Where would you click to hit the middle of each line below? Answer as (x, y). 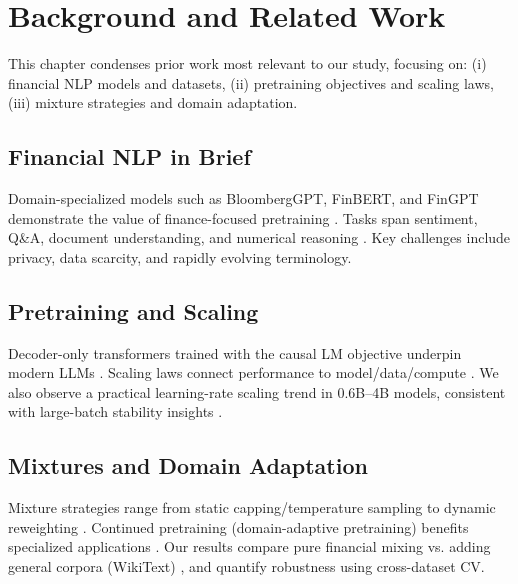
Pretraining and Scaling (133, 310)
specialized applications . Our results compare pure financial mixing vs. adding (249, 546)
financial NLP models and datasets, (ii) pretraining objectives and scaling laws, (251, 82)
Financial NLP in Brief (129, 156)
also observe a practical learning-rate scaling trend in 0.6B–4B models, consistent (257, 391)
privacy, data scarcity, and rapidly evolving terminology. (180, 256)
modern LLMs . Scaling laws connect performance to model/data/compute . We (253, 372)
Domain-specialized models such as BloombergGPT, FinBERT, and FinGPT (243, 198)
